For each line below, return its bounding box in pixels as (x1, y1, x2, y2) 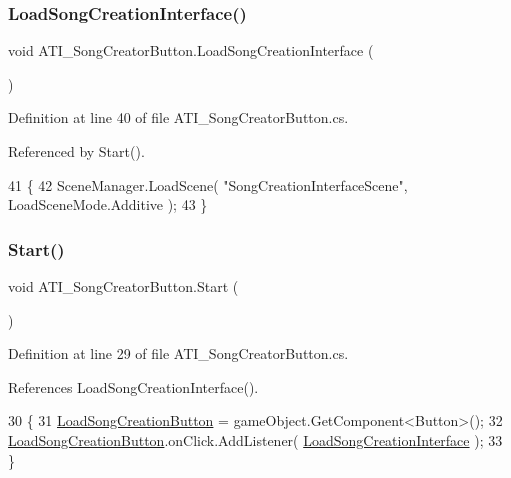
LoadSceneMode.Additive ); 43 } (8, 194, 208, 215)
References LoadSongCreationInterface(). (8, 376, 259, 397)
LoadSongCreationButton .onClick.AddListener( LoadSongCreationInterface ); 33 (8, 429, 503, 450)
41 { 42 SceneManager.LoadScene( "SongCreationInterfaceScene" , (8, 174, 408, 195)
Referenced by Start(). (8, 141, 145, 161)
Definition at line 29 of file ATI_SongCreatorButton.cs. (8, 343, 349, 364)
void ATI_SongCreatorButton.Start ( (8, 276, 239, 296)
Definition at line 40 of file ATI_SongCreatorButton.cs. (8, 107, 349, 128)
